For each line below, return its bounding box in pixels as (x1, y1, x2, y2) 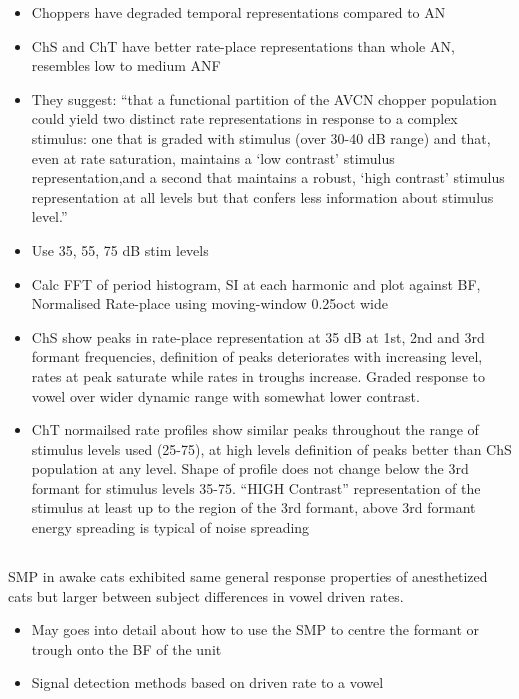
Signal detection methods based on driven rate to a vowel (31, 672, 384, 693)
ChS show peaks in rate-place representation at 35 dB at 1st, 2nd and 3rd (31, 326, 485, 347)
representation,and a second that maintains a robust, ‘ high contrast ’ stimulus (31, 167, 505, 188)
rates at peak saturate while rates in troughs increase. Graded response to (31, 365, 485, 386)
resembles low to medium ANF (31, 55, 221, 76)
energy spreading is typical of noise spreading (31, 517, 310, 538)
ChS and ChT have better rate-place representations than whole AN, (31, 35, 455, 56)
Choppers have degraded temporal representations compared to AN (31, 2, 446, 22)
